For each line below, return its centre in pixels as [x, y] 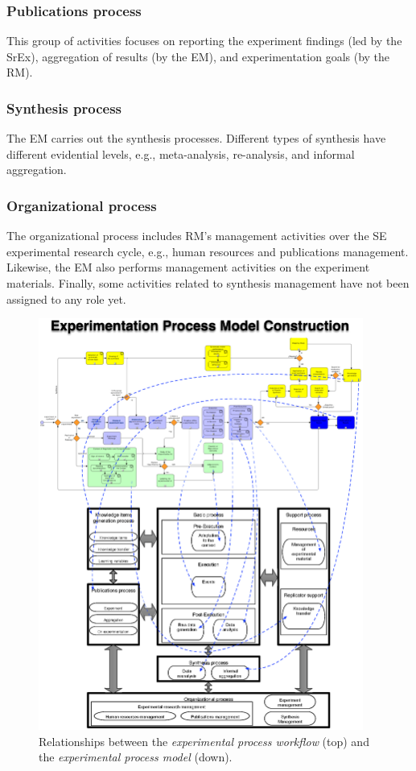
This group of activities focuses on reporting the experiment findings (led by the [204, 41]
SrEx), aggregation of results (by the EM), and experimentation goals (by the [198, 56]
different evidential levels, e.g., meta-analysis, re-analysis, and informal [181, 153]
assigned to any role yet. [66, 298]
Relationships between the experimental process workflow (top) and [204, 741]
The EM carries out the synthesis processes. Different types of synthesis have [196, 138]
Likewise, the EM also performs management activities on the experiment [188, 267]
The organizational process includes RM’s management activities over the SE [197, 236]
